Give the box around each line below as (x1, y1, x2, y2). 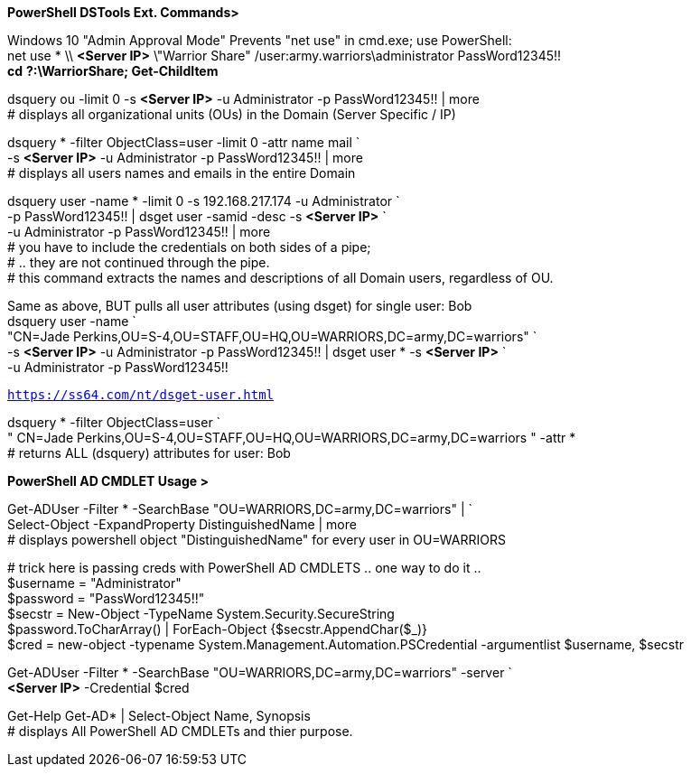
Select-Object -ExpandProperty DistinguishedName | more (7, 517, 357, 532)
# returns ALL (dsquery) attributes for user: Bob (7, 445, 291, 461)
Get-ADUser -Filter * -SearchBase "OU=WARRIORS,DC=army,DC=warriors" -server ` (7, 665, 512, 680)
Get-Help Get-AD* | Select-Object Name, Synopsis (7, 708, 311, 723)
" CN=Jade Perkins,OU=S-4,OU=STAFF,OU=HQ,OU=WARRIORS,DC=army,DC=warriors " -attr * (7, 430, 576, 445)
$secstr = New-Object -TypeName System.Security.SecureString (7, 606, 395, 621)
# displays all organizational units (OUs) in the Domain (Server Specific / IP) (7, 107, 456, 122)
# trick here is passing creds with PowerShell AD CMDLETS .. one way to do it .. (7, 560, 481, 575)
